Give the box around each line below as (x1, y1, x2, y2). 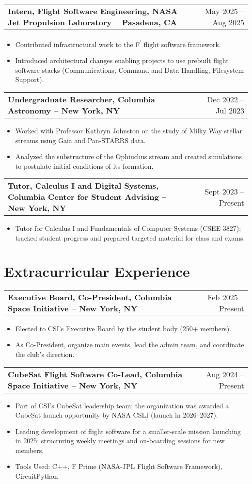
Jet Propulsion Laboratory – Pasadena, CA (8, 16, 177, 28)
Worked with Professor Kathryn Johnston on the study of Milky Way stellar (15, 126, 242, 136)
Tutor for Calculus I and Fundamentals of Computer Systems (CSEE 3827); (15, 223, 241, 233)
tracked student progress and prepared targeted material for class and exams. (15, 233, 245, 242)
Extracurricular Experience (4, 261, 190, 281)
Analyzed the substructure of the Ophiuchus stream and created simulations (15, 151, 242, 161)
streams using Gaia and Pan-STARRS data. (15, 135, 146, 145)
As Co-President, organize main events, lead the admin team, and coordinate (15, 339, 244, 350)
